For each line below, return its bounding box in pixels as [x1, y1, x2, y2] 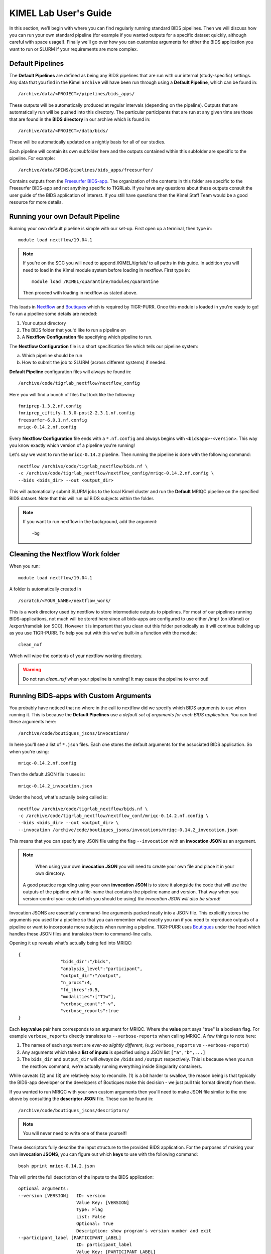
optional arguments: [18, 1186, 69, 1191]
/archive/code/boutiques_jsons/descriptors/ [18, 1108, 130, 1113]
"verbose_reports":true [60, 1008, 119, 1013]
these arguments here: [9, 719, 56, 725]
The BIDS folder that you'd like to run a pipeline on [22, 327, 126, 333]
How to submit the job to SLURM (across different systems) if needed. [22, 359, 167, 366]
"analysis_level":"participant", [60, 966, 143, 972]
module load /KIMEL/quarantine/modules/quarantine [32, 278, 159, 284]
